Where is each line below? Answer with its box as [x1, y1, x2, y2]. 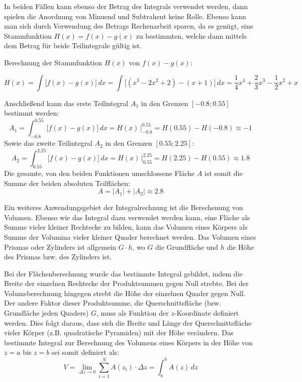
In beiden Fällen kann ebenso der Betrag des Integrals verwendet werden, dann [4, 1, 248, 11]
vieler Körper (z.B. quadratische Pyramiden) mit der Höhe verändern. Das [4, 327, 234, 338]
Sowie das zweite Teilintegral [4, 138, 92, 148]
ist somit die [205, 167, 243, 178]
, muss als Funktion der [96, 308, 169, 318]
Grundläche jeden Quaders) [4, 308, 89, 318]
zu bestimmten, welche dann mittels [136, 30, 247, 41]
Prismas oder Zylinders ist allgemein [4, 241, 117, 252]
